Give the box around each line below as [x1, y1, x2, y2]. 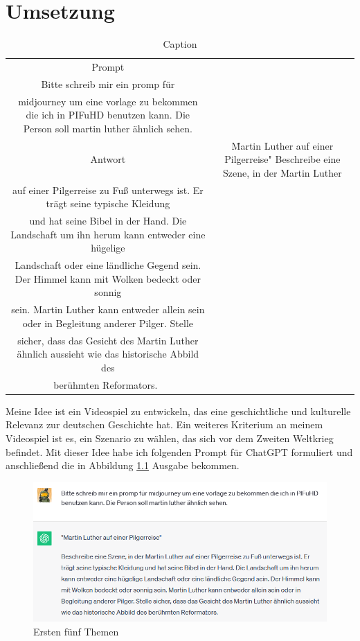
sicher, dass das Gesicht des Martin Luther [17, 333, 199, 347]
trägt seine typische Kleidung [46, 196, 170, 211]
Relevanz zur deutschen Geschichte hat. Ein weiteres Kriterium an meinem [6, 417, 323, 432]
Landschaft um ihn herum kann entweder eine [10, 227, 206, 241]
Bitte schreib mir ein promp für [41, 76, 175, 91]
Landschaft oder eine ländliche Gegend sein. [15, 258, 201, 272]
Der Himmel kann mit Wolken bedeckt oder [15, 271, 201, 286]
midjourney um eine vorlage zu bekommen [18, 94, 198, 108]
